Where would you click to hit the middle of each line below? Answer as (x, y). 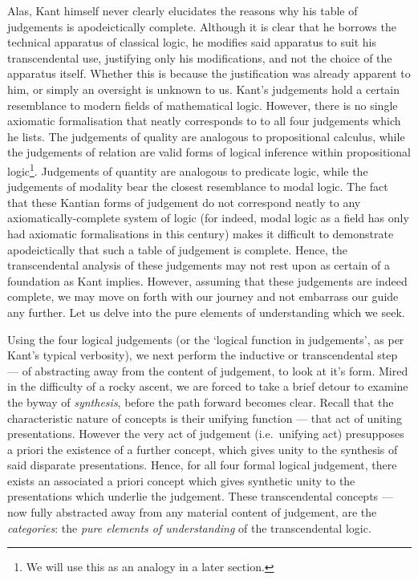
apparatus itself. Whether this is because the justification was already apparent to (209, 73)
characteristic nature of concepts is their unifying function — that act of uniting (205, 418)
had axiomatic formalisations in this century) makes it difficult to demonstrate (201, 233)
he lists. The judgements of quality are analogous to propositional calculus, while (206, 136)
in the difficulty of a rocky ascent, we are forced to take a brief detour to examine (208, 386)
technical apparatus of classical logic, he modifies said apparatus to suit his (192, 42)
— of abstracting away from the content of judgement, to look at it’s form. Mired (208, 370)
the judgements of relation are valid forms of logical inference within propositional (209, 152)
